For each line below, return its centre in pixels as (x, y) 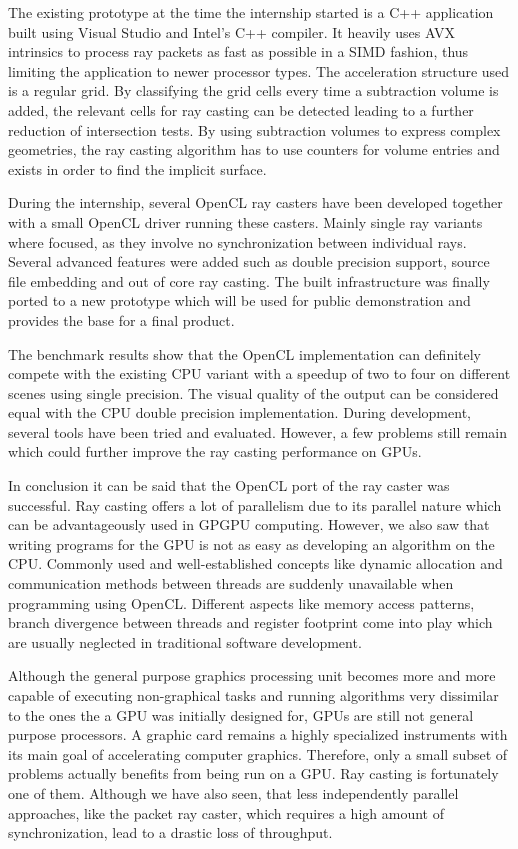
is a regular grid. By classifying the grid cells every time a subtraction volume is (253, 90)
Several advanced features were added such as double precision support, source (249, 261)
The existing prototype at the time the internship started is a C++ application (251, 12)
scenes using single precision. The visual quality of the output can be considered (253, 392)
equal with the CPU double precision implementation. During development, (239, 412)
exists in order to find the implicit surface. (137, 168)
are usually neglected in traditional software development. (185, 641)
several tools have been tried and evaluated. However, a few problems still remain (258, 431)
